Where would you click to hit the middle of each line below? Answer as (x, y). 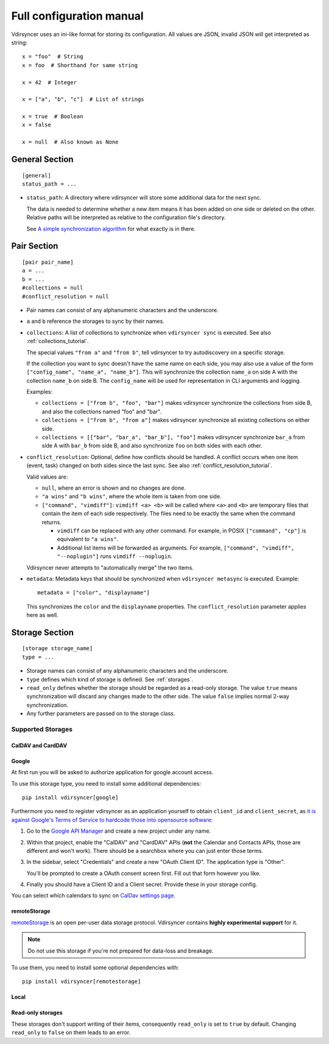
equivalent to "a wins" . (88, 539)
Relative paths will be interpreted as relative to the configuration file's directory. (126, 217)
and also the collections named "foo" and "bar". (101, 411)
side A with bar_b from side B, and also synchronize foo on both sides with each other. (152, 446)
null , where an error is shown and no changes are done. (114, 488)
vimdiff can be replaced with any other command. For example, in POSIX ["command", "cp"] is (182, 531)
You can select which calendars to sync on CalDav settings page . (94, 896)
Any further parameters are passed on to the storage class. (101, 714)
